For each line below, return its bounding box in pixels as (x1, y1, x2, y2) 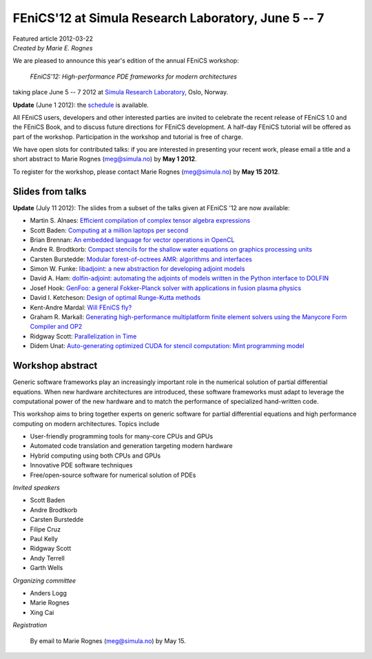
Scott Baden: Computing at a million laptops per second (30, 226, 189, 234)
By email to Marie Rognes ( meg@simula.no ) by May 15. (30, 636, 186, 645)
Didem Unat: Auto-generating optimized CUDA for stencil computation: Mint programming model (30, 342, 304, 350)
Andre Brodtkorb (30, 505, 78, 514)
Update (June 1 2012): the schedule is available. (12, 101, 149, 109)
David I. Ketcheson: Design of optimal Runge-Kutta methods (30, 294, 201, 302)
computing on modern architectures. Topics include (12, 419, 160, 427)
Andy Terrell (30, 554, 65, 562)
